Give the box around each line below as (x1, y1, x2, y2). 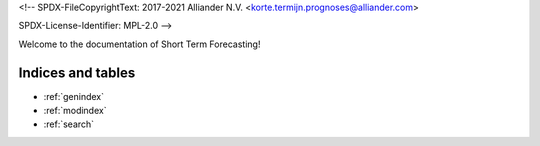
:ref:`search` (43, 118, 95, 130)
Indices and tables (18, 64, 136, 81)
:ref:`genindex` (43, 90, 105, 102)
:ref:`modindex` (43, 105, 107, 117)
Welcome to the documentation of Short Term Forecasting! (18, 38, 261, 50)
